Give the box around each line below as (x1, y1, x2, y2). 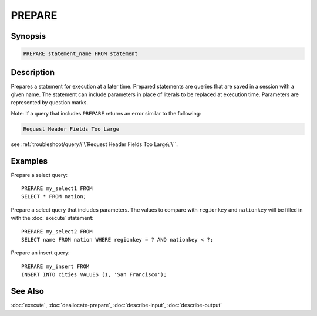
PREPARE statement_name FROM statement (23, 50, 138, 57)
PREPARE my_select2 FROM (21, 228, 93, 235)
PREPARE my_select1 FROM (21, 185, 93, 192)
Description (11, 67, 55, 77)
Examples (11, 156, 48, 166)
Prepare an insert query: (11, 249, 70, 256)
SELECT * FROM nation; (21, 193, 87, 200)
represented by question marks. (11, 99, 88, 106)
